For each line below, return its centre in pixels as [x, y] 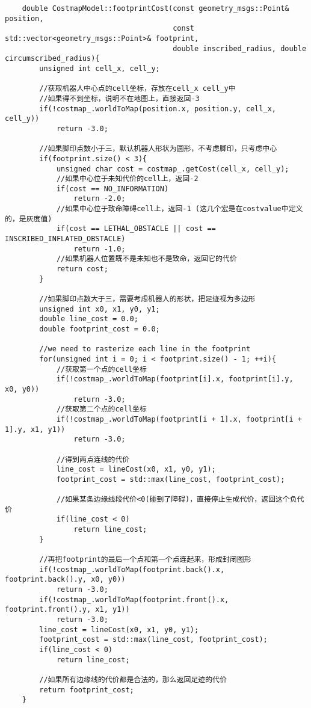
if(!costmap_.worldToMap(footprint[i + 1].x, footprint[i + [179, 419]
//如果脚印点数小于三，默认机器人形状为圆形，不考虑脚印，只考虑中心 [158, 149]
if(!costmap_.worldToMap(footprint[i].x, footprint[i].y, [175, 379]
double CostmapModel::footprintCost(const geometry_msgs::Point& [155, 8]
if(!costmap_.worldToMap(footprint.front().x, [134, 599]
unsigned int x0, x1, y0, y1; [100, 309]
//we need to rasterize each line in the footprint [145, 349]
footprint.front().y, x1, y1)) [67, 610]
